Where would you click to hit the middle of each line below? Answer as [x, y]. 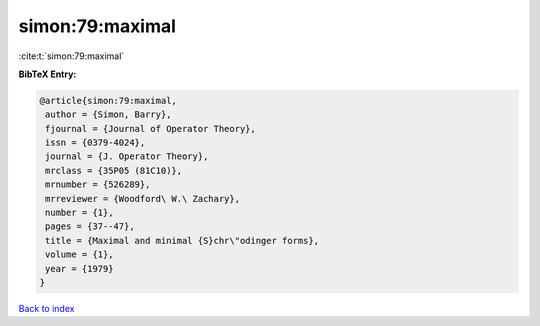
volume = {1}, [79, 254]
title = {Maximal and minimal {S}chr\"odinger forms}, [182, 240]
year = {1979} [79, 268]
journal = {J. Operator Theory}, [127, 156]
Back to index [46, 308]
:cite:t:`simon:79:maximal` [71, 56]
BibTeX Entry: [47, 74]
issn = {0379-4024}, [95, 143]
